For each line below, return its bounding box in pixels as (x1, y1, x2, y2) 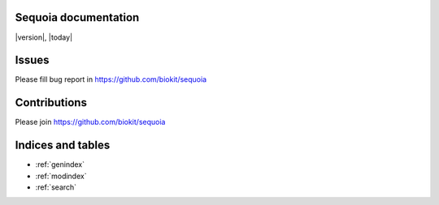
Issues (15, 53, 50, 67)
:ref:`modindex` (35, 171, 87, 181)
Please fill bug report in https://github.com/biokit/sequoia (15, 75, 207, 84)
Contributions (15, 96, 87, 109)
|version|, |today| (15, 32, 73, 42)
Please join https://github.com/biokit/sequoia (15, 117, 166, 127)
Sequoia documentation (15, 11, 140, 24)
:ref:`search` (35, 182, 77, 192)
